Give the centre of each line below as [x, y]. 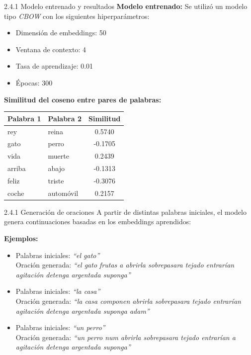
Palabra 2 [65, 118]
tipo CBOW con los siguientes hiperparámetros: [77, 16]
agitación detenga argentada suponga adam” [83, 311]
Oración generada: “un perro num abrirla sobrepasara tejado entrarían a [125, 337]
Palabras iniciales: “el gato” [58, 255]
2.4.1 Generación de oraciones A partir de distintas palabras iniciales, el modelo [125, 212]
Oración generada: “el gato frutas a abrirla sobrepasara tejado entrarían [125, 265]
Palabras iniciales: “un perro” [60, 327]
